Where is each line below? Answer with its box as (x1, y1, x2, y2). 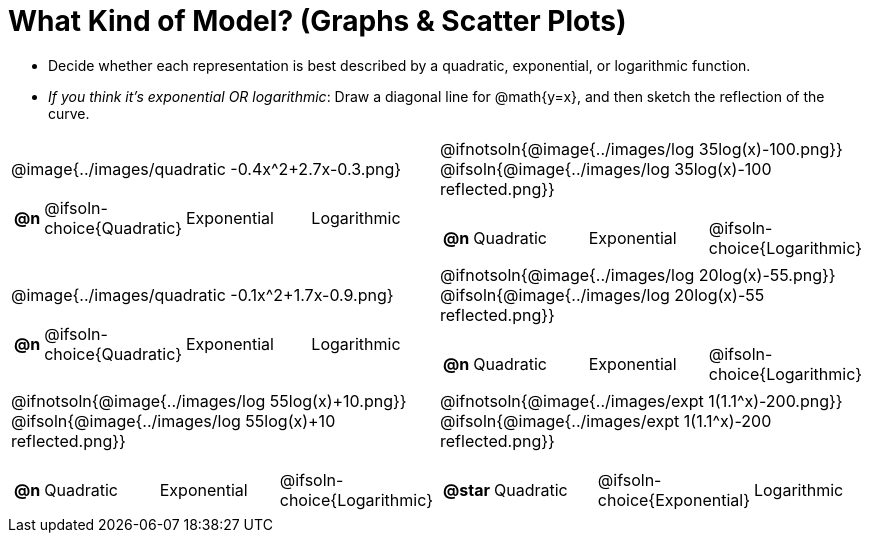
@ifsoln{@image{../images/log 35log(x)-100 (440, 158, 772, 179)
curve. (48, 104, 90, 122)
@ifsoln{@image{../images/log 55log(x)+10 (11, 410, 336, 431)
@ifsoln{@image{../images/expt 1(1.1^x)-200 (440, 410, 772, 431)
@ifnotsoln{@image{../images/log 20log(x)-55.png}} (440, 264, 836, 285)
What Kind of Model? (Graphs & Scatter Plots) (8, 4, 627, 38)
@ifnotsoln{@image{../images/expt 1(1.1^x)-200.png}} (440, 390, 843, 411)
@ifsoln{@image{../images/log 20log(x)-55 (440, 284, 765, 305)
